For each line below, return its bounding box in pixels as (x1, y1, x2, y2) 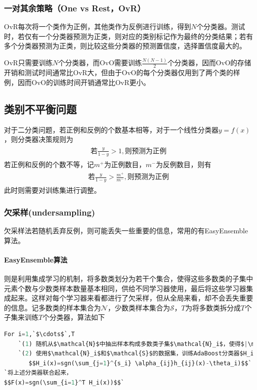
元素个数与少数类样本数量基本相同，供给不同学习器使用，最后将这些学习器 (4, 283, 246, 293)
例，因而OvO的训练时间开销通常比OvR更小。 (4, 77, 150, 87)
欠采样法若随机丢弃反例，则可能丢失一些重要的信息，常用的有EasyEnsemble (4, 225, 248, 235)
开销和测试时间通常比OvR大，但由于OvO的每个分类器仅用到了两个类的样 (4, 67, 240, 78)
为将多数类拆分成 (185, 302, 241, 312)
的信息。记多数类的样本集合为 (4, 302, 101, 312)
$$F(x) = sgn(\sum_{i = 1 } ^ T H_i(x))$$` (4, 379, 125, 386)
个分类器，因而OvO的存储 (167, 57, 252, 68)
